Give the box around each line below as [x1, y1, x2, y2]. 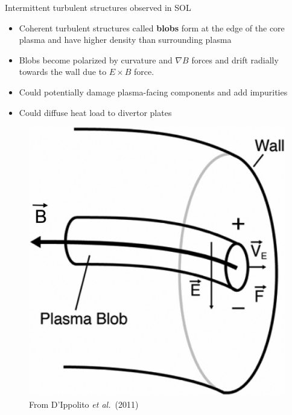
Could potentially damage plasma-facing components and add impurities [19, 85, 288, 98]
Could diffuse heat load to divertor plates [19, 106, 172, 118]
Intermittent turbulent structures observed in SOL [5, 1, 191, 13]
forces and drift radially [191, 53, 279, 66]
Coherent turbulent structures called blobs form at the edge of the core [19, 21, 285, 34]
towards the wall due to [19, 65, 107, 78]
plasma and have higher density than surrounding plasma [19, 33, 232, 46]
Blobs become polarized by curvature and [19, 53, 173, 66]
